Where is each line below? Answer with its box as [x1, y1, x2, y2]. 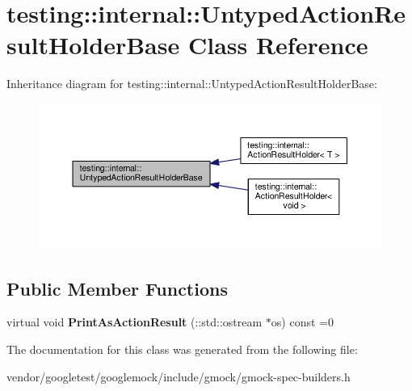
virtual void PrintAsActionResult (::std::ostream [6, 313, 263, 330]
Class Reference [187, 28, 368, 61]
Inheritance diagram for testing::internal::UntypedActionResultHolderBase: [6, 75, 377, 92]
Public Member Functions [6, 275, 228, 301]
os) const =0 [271, 313, 334, 330]
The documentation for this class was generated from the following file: [6, 340, 358, 357]
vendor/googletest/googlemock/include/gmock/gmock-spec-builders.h [6, 368, 351, 385]
